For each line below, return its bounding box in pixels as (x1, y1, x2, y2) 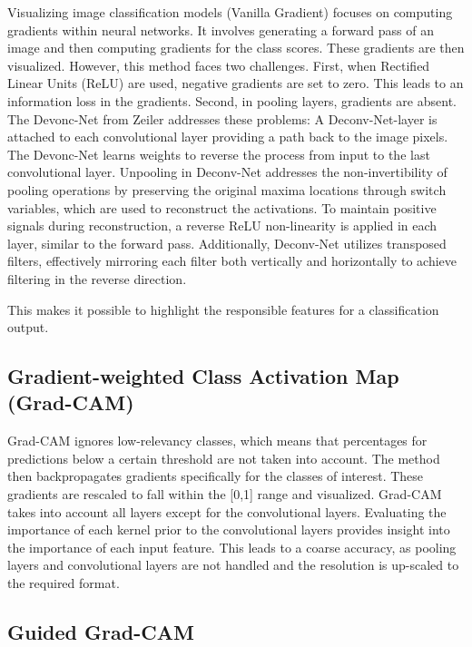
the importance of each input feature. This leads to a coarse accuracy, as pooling (7, 537, 457, 556)
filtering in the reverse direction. (7, 269, 187, 288)
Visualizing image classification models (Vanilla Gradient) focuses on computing (7, 3, 453, 21)
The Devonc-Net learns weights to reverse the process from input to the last (7, 144, 430, 163)
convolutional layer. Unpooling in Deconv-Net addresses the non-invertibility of (7, 162, 447, 181)
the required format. (7, 573, 120, 593)
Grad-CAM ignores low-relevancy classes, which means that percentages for (7, 431, 428, 450)
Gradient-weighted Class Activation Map (7, 362, 399, 390)
